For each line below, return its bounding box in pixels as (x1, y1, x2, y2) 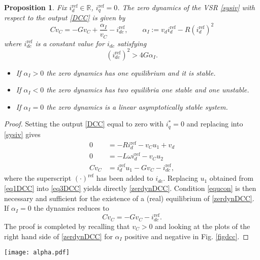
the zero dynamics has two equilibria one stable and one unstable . (46, 84, 249, 95)
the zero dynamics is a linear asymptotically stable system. (46, 101, 228, 112)
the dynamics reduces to (34, 203, 109, 213)
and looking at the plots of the (155, 220, 250, 231)
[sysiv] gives (4, 128, 41, 139)
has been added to (96, 173, 153, 183)
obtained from (209, 173, 253, 183)
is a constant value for (35, 38, 105, 48)
